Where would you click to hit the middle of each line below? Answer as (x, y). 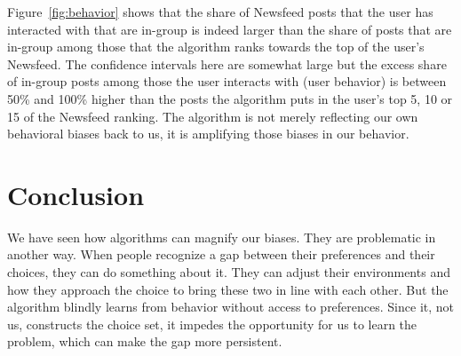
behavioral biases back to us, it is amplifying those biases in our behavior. (208, 134)
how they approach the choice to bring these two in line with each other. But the (228, 289)
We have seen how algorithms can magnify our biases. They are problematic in (222, 237)
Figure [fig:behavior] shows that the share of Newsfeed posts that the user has (220, 12)
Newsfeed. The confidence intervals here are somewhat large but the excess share (227, 63)
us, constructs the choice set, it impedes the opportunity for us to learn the (212, 324)
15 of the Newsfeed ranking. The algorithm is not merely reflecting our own (213, 116)
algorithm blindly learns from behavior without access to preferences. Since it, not (231, 307)
